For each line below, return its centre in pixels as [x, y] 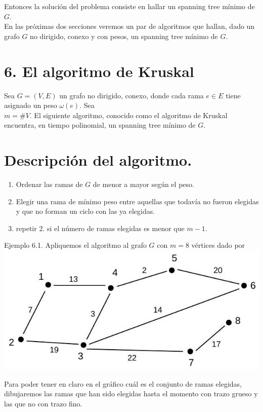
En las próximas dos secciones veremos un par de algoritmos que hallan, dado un [129, 26]
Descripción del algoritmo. [98, 160]
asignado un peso [31, 105]
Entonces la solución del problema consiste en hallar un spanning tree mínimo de [129, 6]
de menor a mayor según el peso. [143, 184]
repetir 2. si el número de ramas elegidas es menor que [100, 228]
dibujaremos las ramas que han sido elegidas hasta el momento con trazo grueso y [131, 394]
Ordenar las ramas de [49, 184]
